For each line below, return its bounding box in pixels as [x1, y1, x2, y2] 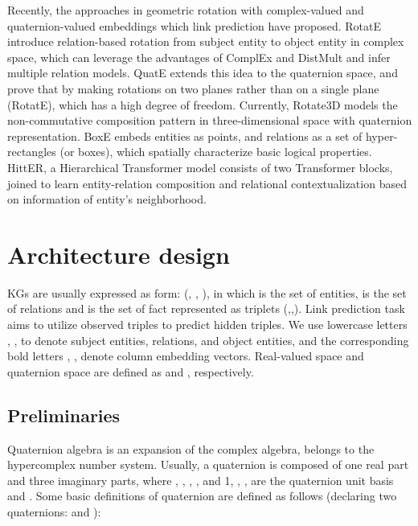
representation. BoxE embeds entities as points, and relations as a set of [7, 127, 363, 144]
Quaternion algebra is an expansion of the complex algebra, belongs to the [7, 440, 375, 457]
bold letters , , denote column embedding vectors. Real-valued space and [7, 347, 364, 364]
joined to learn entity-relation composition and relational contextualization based [7, 175, 407, 191]
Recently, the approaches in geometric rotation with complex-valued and [7, 2, 364, 18]
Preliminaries [7, 402, 121, 427]
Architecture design [7, 237, 230, 270]
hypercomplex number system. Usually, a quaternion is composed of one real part [7, 456, 409, 473]
